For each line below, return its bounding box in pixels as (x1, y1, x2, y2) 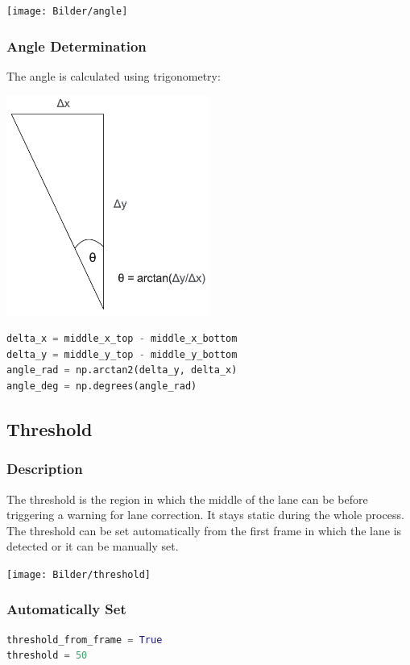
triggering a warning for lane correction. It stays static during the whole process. (6, 506, 404, 523)
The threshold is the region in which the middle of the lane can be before (6, 490, 368, 507)
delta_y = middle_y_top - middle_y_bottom (6, 348, 238, 360)
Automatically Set (6, 599, 126, 619)
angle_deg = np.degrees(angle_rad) (6, 380, 197, 392)
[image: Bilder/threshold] (6, 568, 151, 580)
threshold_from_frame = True (6, 634, 163, 646)
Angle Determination (6, 35, 147, 56)
